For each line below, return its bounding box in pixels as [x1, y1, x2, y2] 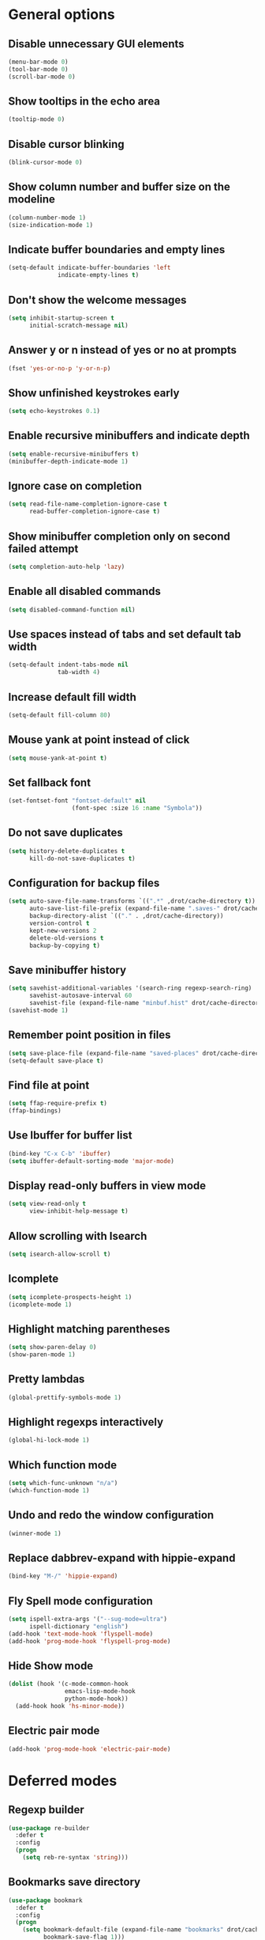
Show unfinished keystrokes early [8, 386, 180, 400]
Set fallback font [8, 775, 91, 789]
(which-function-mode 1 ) [8, 1487, 90, 1495]
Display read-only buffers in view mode [8, 1179, 207, 1192]
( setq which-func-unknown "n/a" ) [8, 1480, 118, 1487]
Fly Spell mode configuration [8, 1594, 154, 1608]
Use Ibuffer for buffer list [8, 1129, 132, 1142]
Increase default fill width [8, 690, 136, 703]
